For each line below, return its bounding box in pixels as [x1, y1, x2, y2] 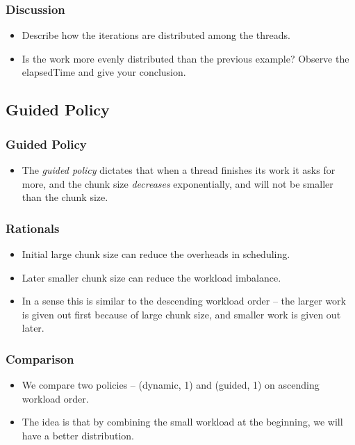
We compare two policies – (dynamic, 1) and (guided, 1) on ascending [22, 378, 320, 392]
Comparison [6, 350, 74, 367]
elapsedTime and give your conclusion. [22, 65, 186, 79]
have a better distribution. [22, 428, 134, 442]
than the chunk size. [22, 190, 108, 204]
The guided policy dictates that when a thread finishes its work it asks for [22, 163, 336, 177]
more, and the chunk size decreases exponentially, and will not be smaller [22, 176, 333, 191]
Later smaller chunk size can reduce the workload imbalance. [22, 270, 281, 284]
